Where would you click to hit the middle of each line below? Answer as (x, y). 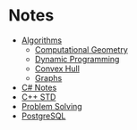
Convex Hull (57, 69)
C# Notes (39, 87)
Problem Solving (51, 106)
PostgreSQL (43, 116)
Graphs (48, 77)
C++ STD (39, 97)
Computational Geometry (81, 49)
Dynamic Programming (77, 59)
